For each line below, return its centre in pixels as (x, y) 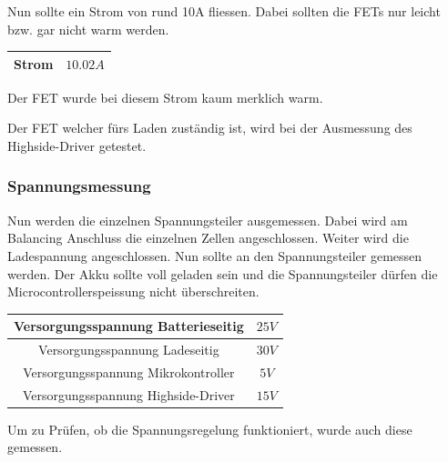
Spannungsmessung (79, 186)
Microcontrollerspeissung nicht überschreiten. (133, 291)
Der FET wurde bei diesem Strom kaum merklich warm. (165, 97)
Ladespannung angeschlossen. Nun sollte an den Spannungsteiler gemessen (215, 255)
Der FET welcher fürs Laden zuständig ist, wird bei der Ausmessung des (210, 128)
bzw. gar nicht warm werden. (88, 29)
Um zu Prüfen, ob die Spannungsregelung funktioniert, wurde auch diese (210, 429)
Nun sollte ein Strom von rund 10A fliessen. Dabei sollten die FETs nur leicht (224, 11)
